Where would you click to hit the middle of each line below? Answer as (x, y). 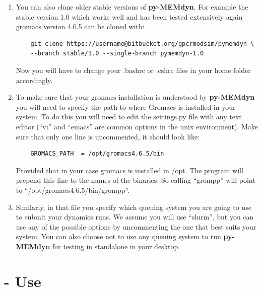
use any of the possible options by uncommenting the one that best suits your (136, 226)
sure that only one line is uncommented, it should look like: (108, 136)
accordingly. (34, 80)
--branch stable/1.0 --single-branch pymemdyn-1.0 (117, 54)
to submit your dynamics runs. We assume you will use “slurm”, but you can (135, 217)
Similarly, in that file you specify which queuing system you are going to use (134, 207)
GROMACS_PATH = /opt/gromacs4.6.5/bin (97, 154)
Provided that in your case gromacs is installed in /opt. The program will (129, 170)
